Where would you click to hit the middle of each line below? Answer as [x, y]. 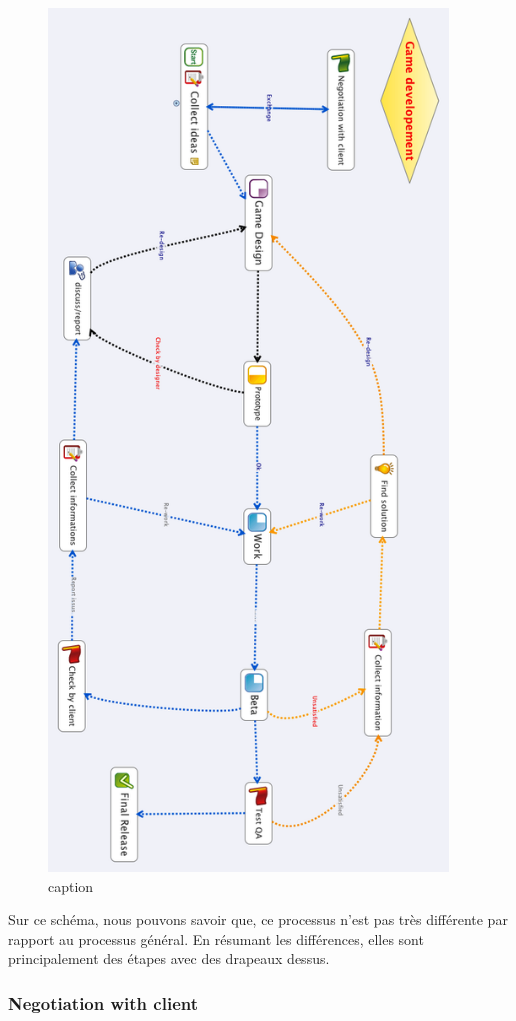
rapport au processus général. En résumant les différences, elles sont [216, 938]
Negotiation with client [103, 1002]
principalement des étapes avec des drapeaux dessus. [169, 958]
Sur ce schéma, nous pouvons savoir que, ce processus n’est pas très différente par [258, 919]
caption [71, 885]
